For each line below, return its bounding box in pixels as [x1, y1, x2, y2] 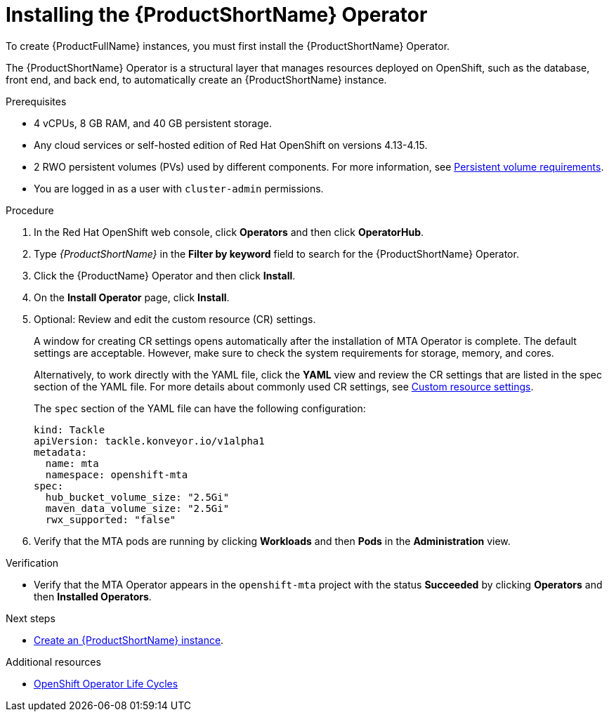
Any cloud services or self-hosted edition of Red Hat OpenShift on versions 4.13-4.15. [34, 138, 428, 151]
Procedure [6, 204, 54, 216]
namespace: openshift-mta [45, 468, 188, 480]
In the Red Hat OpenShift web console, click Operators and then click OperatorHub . [34, 225, 424, 238]
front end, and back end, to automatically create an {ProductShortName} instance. [6, 73, 387, 86]
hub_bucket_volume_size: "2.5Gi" [45, 491, 230, 503]
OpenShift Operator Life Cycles [34, 677, 178, 690]
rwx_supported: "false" [45, 513, 176, 525]
